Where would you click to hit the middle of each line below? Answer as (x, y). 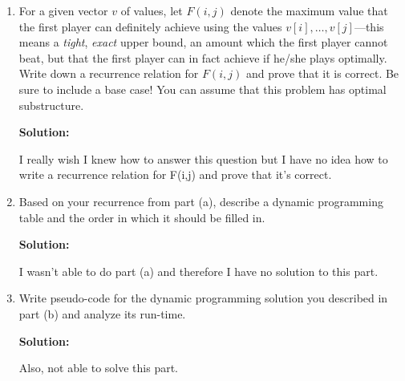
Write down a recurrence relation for (109, 73)
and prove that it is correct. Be (322, 73)
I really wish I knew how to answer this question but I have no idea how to (203, 158)
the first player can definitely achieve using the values (150, 26)
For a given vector (63, 10)
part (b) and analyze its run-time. (102, 313)
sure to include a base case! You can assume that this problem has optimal (202, 89)
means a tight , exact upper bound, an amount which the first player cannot (203, 42)
